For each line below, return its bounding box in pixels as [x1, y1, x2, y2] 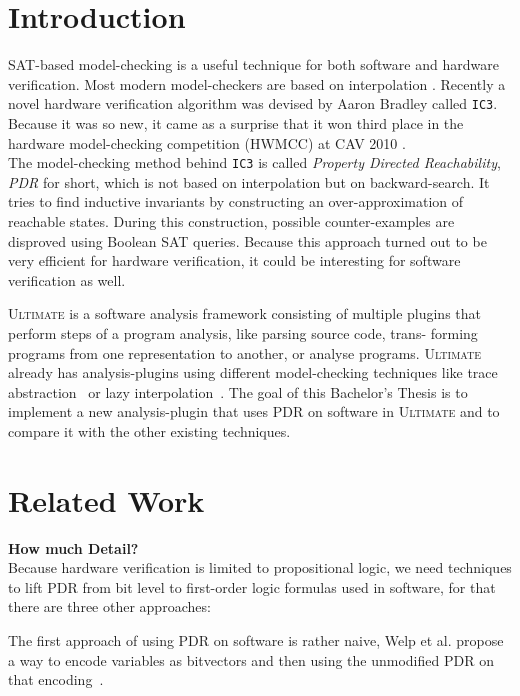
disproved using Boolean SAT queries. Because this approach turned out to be [8, 230, 487, 251]
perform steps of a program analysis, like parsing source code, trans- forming [8, 322, 478, 343]
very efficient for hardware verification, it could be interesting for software [8, 250, 461, 271]
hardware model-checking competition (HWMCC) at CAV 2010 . [8, 132, 406, 153]
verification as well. [8, 269, 126, 290]
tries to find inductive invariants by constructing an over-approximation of [8, 191, 464, 212]
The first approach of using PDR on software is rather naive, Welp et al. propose [8, 630, 504, 651]
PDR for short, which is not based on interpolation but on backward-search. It [8, 171, 490, 192]
